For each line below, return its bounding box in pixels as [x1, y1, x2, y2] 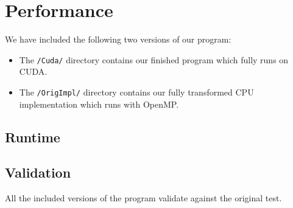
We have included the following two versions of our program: [5, 33, 231, 46]
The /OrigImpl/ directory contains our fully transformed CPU [19, 85, 254, 98]
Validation [5, 163, 71, 182]
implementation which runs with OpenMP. [19, 97, 179, 110]
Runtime [5, 127, 60, 146]
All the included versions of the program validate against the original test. [5, 192, 282, 204]
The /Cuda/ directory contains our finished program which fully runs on [19, 53, 289, 66]
